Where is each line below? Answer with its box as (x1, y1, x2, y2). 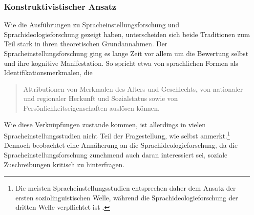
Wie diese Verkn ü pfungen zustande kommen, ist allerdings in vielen (4, 119, 206, 129)
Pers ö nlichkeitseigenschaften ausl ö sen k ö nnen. (23, 102, 160, 113)
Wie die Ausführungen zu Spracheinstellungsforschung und (4, 20, 180, 30)
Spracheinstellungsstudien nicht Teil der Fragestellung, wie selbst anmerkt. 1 (4, 129, 230, 140)
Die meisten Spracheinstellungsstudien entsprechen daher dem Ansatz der (15, 183, 236, 193)
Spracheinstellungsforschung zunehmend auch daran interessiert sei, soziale (4, 150, 228, 159)
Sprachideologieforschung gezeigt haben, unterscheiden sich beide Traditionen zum (4, 29, 250, 39)
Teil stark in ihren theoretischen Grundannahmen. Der (4, 39, 168, 49)
